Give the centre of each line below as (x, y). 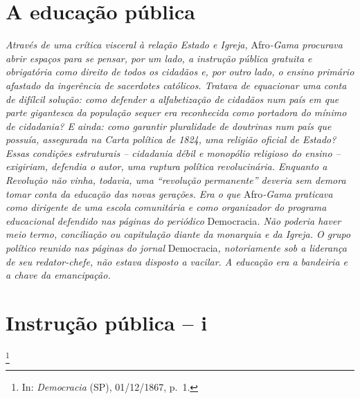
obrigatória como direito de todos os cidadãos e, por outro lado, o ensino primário (180, 72)
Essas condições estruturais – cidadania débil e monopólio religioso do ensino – (173, 152)
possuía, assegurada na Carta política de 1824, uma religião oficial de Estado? (171, 139)
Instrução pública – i (107, 322)
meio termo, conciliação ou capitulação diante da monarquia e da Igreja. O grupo (178, 234)
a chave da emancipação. (58, 275)
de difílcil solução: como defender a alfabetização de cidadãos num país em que (172, 99)
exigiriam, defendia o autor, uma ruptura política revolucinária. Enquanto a (166, 166)
